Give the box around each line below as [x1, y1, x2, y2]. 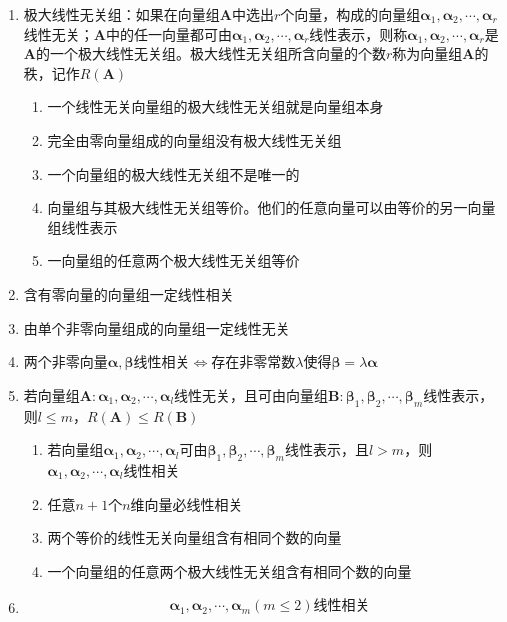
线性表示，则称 [309, 23, 408, 44]
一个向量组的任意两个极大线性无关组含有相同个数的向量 [47, 560, 412, 581]
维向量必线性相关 [130, 493, 243, 514]
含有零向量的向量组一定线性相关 [23, 283, 234, 304]
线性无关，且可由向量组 [174, 384, 329, 405]
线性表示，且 [285, 439, 369, 460]
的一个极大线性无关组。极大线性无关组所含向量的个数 [35, 43, 386, 64]
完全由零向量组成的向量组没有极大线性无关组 [47, 129, 342, 150]
